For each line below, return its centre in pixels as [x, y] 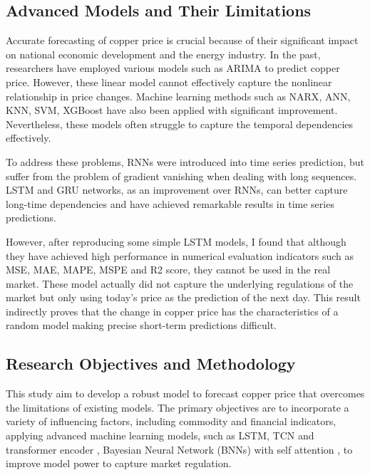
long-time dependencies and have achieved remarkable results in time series [170, 203]
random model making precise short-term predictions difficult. [141, 325]
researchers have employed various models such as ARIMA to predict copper [173, 68]
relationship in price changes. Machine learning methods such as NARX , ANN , [178, 96]
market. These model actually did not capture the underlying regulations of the [180, 283]
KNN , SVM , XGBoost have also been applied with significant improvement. [172, 110]
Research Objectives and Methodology [151, 364]
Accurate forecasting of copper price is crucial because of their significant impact [182, 40]
